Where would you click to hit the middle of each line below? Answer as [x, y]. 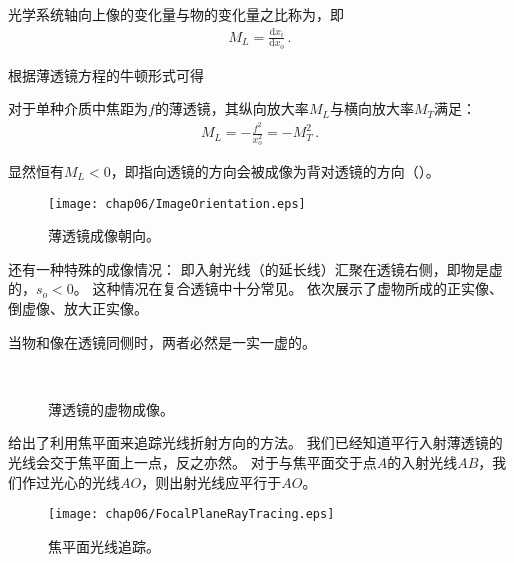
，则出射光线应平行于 [211, 481]
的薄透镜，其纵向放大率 [231, 108]
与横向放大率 [371, 108]
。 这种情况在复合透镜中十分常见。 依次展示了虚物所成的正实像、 [288, 288]
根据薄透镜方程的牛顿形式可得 [106, 74]
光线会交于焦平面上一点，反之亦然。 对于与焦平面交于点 [192, 461]
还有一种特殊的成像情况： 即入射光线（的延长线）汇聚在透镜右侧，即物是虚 [255, 268]
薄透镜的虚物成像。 [111, 408]
